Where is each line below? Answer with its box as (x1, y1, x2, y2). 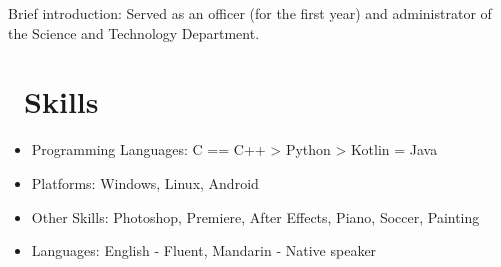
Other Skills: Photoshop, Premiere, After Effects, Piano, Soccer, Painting (31, 206, 480, 227)
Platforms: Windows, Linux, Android (31, 172, 259, 193)
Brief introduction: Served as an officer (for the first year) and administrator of (8, 3, 492, 23)
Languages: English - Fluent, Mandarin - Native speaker (31, 240, 377, 261)
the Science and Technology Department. (8, 22, 260, 43)
